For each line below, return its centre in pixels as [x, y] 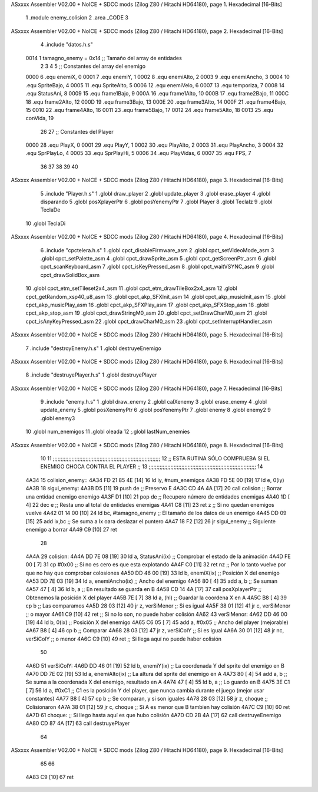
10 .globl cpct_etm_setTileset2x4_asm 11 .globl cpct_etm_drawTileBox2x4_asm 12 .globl [131, 288]
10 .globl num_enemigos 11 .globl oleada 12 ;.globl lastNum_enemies [108, 432]
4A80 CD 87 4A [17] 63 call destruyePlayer [78, 723]
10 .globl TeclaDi [46, 223]
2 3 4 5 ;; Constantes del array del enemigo [93, 66]
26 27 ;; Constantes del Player [77, 131]
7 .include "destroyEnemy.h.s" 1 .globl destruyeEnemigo [93, 348]
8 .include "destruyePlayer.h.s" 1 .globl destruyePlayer [91, 375]
